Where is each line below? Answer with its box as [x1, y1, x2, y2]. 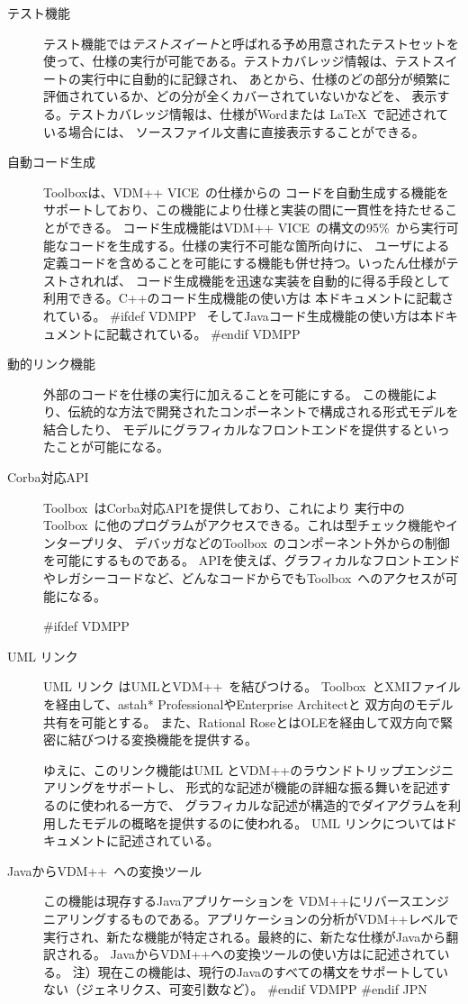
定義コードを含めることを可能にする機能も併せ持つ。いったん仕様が [43, 253, 446, 272]
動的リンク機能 [7, 354, 95, 373]
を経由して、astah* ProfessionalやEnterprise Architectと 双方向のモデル [43, 695, 454, 713]
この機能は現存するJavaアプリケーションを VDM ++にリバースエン [43, 891, 436, 910]
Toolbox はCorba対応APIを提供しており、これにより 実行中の [43, 497, 405, 516]
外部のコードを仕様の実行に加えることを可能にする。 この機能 [43, 384, 413, 403]
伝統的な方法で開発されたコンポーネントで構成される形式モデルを [67, 402, 459, 421]
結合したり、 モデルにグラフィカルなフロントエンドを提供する [43, 419, 412, 438]
